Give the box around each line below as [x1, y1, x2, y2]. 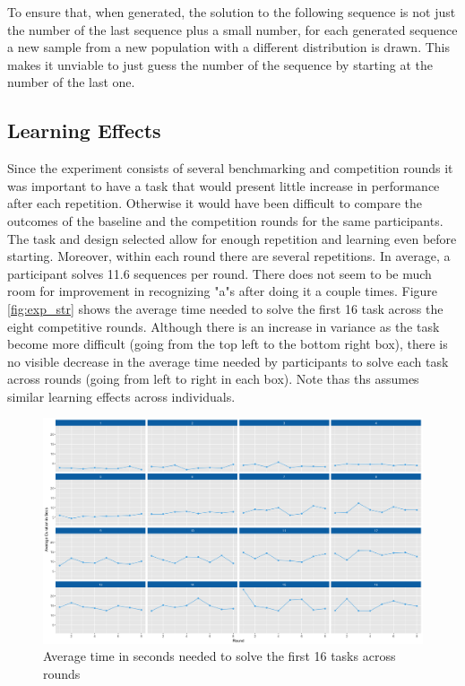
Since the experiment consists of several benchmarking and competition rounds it [7, 159, 453, 178]
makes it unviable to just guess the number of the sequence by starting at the [7, 55, 433, 74]
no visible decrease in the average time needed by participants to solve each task [7, 352, 449, 370]
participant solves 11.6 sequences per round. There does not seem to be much [7, 264, 432, 282]
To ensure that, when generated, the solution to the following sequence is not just [7, 3, 456, 21]
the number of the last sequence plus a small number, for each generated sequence [7, 20, 458, 39]
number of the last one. [7, 73, 135, 91]
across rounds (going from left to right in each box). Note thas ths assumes [7, 369, 419, 388]
